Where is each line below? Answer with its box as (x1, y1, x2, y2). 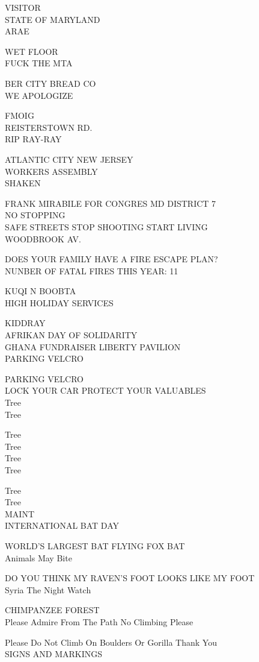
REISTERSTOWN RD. (5, 121, 93, 133)
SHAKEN (5, 177, 41, 189)
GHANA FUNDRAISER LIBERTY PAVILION (5, 340, 181, 353)
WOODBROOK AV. (5, 232, 81, 245)
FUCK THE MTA (5, 57, 73, 69)
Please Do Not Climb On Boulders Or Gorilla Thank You (5, 635, 217, 648)
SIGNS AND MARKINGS (5, 648, 102, 660)
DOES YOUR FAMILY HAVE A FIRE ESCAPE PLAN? (5, 253, 218, 265)
